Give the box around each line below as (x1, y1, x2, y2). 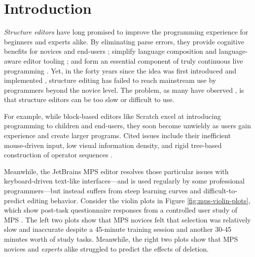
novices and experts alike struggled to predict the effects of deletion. (4, 243, 209, 254)
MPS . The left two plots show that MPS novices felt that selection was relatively (4, 214, 251, 224)
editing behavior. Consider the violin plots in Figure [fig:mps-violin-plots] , (27, 195, 251, 205)
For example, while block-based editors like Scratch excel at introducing (4, 110, 221, 121)
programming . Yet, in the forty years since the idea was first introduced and (4, 65, 237, 75)
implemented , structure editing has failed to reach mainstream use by (4, 75, 217, 85)
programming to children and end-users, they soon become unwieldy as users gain (4, 120, 251, 131)
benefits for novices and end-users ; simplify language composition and (4, 46, 217, 56)
